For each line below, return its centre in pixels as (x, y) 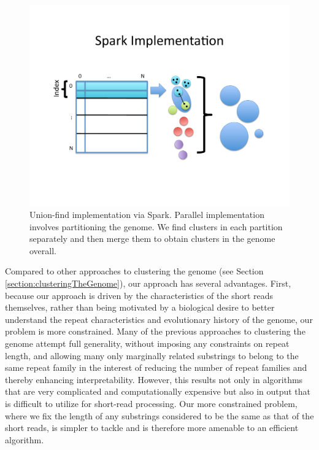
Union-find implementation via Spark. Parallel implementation (147, 215)
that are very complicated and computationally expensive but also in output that (158, 391)
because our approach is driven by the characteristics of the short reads (139, 295)
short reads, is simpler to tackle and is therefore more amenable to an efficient (152, 428)
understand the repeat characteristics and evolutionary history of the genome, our (159, 319)
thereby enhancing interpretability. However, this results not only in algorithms (154, 379)
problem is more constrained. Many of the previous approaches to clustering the (155, 331)
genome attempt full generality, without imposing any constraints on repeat (147, 343)
